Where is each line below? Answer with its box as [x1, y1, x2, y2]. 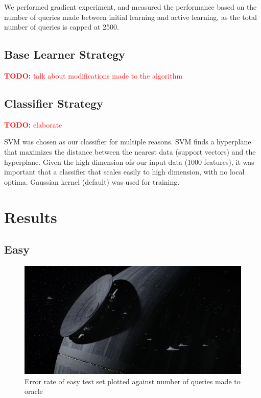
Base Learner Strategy [4, 46, 126, 62]
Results [4, 206, 57, 227]
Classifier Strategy [4, 95, 103, 111]
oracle [25, 386, 43, 396]
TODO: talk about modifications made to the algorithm [4, 70, 183, 81]
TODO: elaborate [4, 119, 62, 130]
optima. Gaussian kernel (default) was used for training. [4, 176, 180, 187]
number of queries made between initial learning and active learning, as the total [4, 11, 257, 22]
